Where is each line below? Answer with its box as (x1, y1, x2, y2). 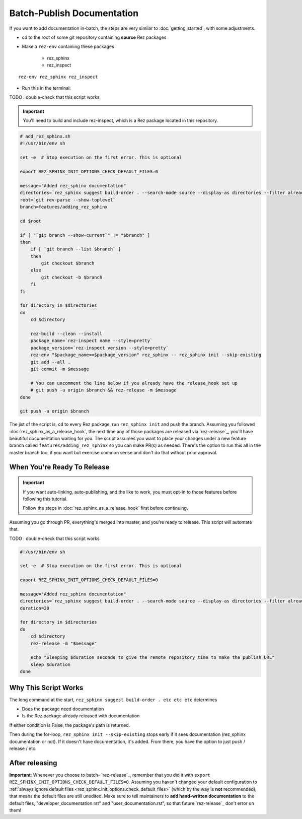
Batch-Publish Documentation (9, 8, 138, 19)
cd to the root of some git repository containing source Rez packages (22, 34, 167, 40)
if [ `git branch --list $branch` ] (30, 246, 121, 252)
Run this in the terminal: (22, 85, 71, 91)
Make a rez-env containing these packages (22, 43, 114, 50)
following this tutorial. (23, 496, 68, 502)
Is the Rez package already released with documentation (22, 713, 140, 719)
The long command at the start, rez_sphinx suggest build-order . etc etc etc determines (9, 697, 217, 703)
